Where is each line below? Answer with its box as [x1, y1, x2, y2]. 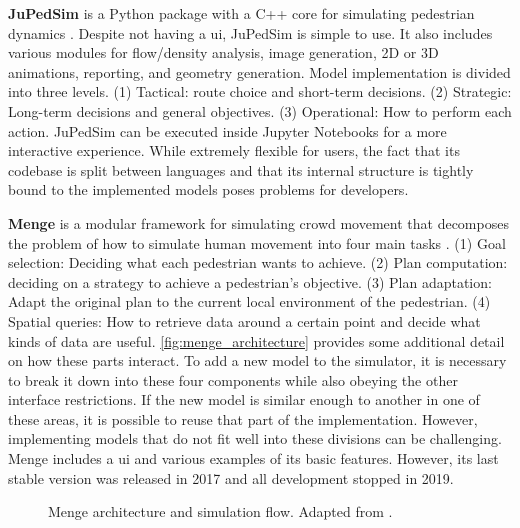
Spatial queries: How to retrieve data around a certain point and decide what [8, 310, 481, 331]
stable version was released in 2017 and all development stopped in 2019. [8, 467, 454, 488]
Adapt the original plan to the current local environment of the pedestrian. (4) [8, 291, 491, 312]
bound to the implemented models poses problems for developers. [8, 179, 409, 200]
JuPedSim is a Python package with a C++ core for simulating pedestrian [8, 3, 475, 23]
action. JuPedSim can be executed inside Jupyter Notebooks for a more [8, 120, 447, 141]
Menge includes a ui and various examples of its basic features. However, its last [8, 448, 499, 469]
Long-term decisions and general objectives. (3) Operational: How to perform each [8, 100, 512, 121]
